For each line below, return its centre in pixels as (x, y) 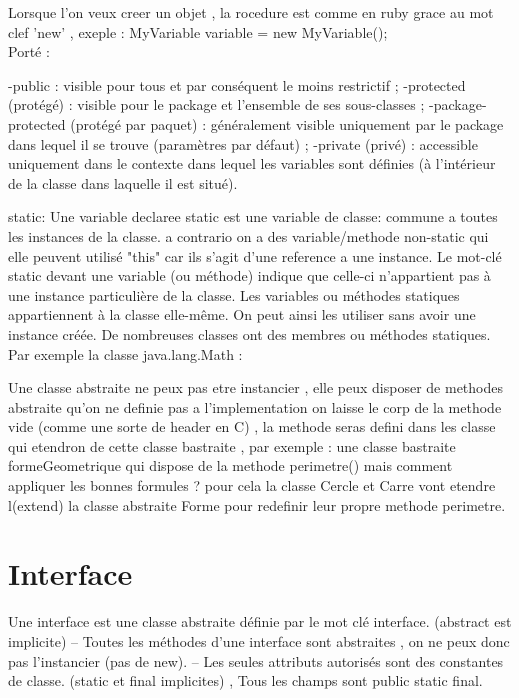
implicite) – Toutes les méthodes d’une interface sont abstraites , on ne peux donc (259, 640)
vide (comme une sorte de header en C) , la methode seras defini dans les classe (252, 426)
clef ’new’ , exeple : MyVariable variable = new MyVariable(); (198, 31)
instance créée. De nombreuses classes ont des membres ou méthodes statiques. (249, 333)
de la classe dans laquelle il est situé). (123, 182)
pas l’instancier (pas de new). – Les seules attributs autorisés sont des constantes (256, 660)
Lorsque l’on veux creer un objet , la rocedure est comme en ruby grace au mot (251, 12)
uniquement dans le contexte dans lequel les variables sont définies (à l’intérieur (252, 163)
